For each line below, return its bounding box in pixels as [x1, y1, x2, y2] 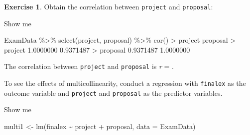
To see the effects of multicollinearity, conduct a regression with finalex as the [4, 78, 246, 88]
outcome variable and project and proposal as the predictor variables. [4, 87, 223, 98]
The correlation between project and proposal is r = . [4, 61, 174, 71]
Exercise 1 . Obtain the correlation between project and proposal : [4, 1, 213, 11]
